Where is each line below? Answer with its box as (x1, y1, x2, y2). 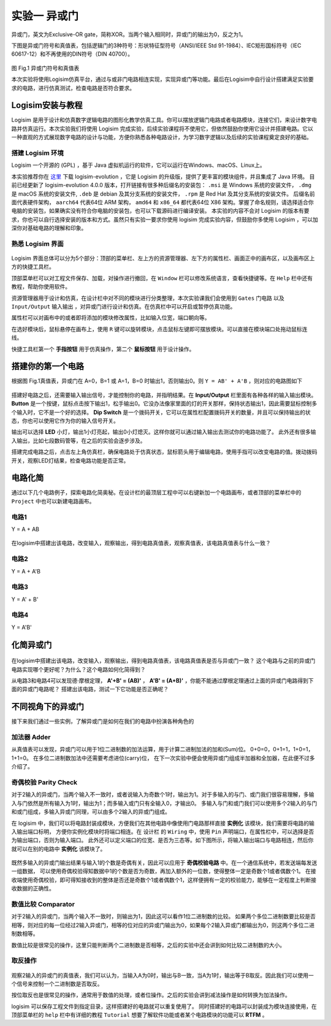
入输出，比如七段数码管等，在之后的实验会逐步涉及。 (11, 437, 146, 444)
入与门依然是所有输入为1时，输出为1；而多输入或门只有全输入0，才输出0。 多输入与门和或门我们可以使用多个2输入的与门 (11, 799, 318, 806)
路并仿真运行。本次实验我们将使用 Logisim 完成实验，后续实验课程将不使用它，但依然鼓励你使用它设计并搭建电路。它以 (11, 124, 314, 132)
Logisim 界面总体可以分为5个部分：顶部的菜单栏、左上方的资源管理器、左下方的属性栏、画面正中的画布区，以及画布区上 (11, 255, 315, 262)
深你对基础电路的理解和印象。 (11, 224, 87, 232)
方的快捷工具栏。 (11, 263, 55, 270)
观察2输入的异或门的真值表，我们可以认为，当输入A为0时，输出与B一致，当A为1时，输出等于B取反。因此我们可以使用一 (11, 971, 314, 979)
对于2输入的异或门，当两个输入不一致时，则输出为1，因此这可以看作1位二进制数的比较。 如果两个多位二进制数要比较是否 (11, 913, 316, 920)
